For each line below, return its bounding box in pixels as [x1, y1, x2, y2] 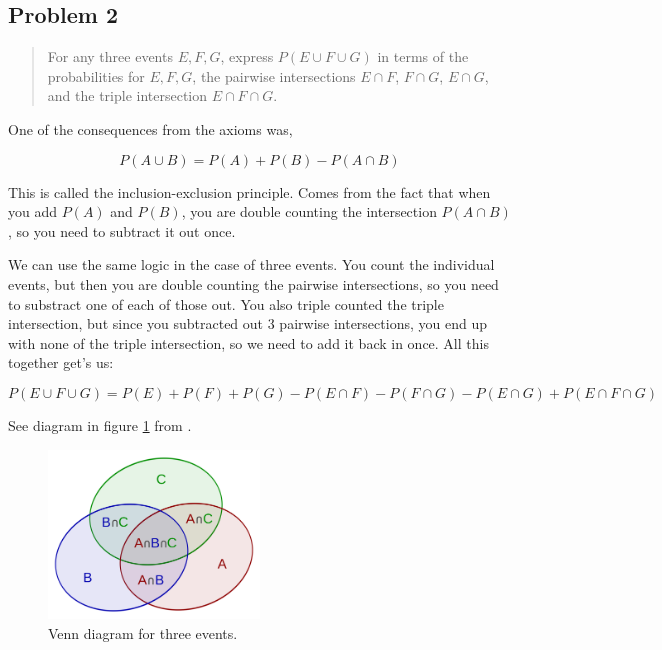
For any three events [47, 46, 173, 67]
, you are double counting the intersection [181, 201, 437, 222]
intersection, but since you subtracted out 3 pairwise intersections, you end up [8, 313, 487, 334]
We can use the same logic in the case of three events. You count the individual [8, 254, 495, 275]
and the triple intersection [47, 85, 208, 106]
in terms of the [377, 46, 469, 67]
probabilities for [47, 65, 145, 86]
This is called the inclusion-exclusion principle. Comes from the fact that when [8, 181, 491, 202]
